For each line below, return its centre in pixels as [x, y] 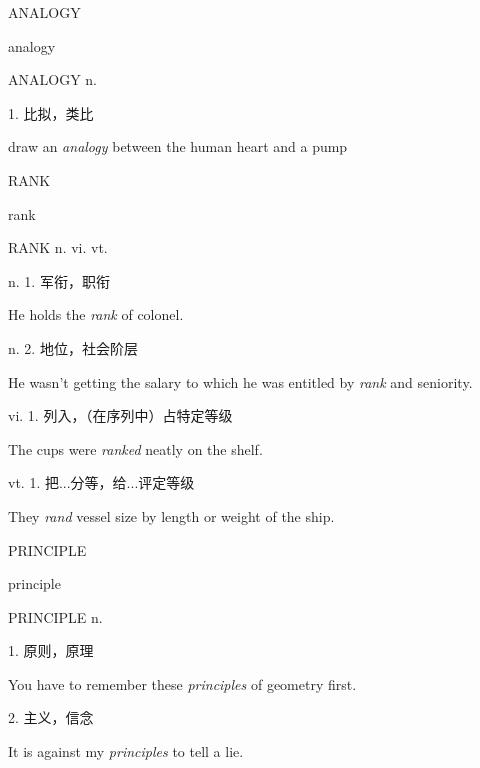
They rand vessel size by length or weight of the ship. [171, 515]
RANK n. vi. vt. [58, 247]
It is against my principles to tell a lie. [126, 751]
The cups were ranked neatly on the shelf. [135, 448]
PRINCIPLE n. [55, 616]
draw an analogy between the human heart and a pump [178, 146]
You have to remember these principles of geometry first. [182, 683]
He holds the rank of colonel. [96, 314]
